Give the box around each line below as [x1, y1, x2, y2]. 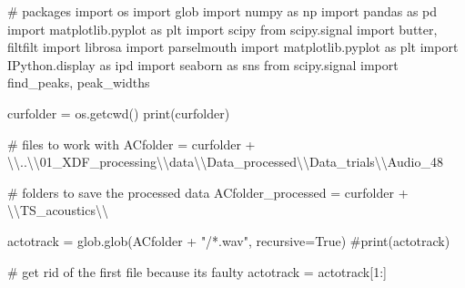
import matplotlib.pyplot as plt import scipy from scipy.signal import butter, [7, 19, 438, 38]
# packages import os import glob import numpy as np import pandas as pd [7, 2, 438, 20]
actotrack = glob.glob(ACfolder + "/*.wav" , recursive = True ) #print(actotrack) [7, 231, 450, 250]
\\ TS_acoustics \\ [7, 201, 108, 220]
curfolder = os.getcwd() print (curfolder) [7, 103, 230, 122]
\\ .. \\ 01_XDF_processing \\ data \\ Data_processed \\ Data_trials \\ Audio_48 [7, 152, 443, 171]
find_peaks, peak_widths [7, 73, 150, 92]
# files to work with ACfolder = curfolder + [7, 134, 256, 153]
